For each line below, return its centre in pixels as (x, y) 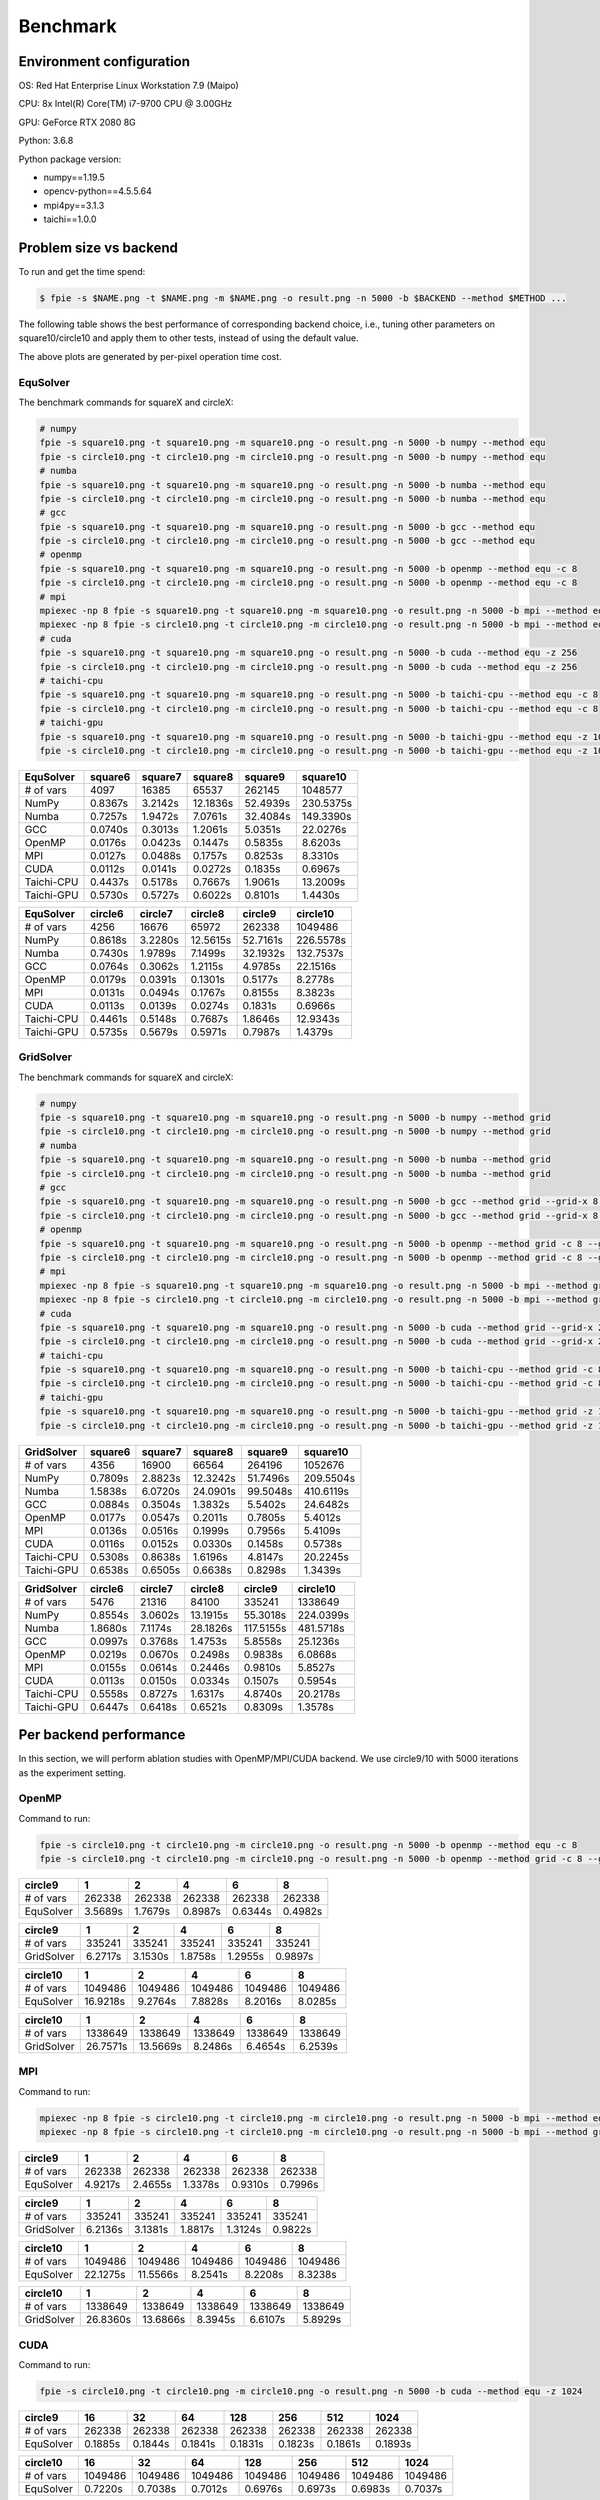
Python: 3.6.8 (46, 141)
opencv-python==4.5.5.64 (97, 191)
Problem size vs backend (98, 248)
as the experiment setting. (72, 1772)
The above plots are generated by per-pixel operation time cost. (150, 356)
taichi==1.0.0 (70, 219)
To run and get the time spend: (82, 272)
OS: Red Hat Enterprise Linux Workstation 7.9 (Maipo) (128, 86)
